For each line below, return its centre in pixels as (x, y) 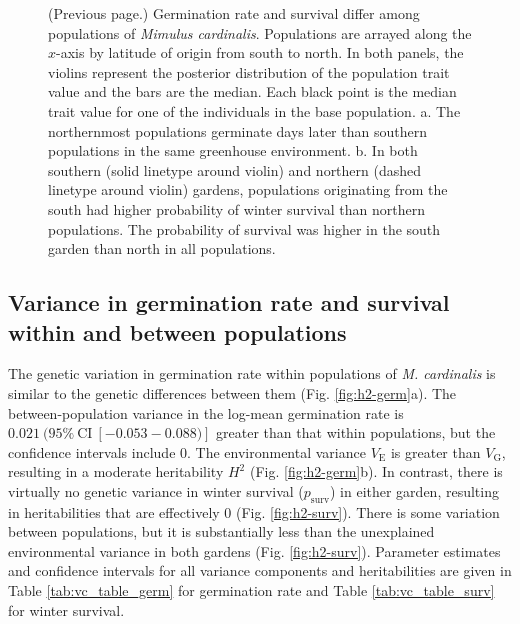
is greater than (435, 451)
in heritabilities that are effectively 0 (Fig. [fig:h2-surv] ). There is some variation (254, 511)
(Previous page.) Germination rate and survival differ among (234, 13)
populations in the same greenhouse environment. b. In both (233, 150)
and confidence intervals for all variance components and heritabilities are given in (260, 570)
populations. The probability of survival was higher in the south (244, 228)
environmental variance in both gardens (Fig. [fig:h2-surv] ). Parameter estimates (254, 550)
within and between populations (177, 331)
